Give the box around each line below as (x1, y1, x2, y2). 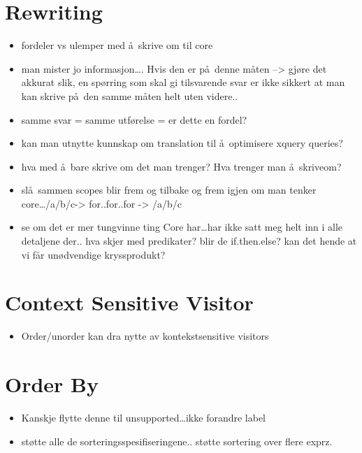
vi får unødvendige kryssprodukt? (21, 247, 166, 261)
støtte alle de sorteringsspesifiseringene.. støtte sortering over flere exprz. (21, 433, 333, 448)
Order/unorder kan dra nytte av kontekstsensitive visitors (21, 329, 269, 343)
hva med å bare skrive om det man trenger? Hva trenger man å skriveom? (21, 159, 342, 173)
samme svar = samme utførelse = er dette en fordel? (21, 112, 247, 127)
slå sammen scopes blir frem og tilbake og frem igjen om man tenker (21, 182, 317, 197)
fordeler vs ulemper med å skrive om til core (21, 38, 213, 52)
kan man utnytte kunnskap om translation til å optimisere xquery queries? (21, 136, 343, 150)
